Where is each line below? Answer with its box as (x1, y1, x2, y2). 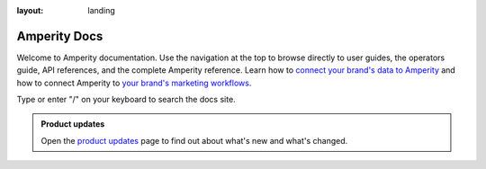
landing (87, 5, 116, 15)
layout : (16, 5, 44, 15)
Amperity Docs (16, 28, 103, 44)
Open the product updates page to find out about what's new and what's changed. (40, 135, 348, 146)
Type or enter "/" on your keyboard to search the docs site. (16, 94, 236, 105)
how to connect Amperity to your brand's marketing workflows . (16, 77, 252, 88)
